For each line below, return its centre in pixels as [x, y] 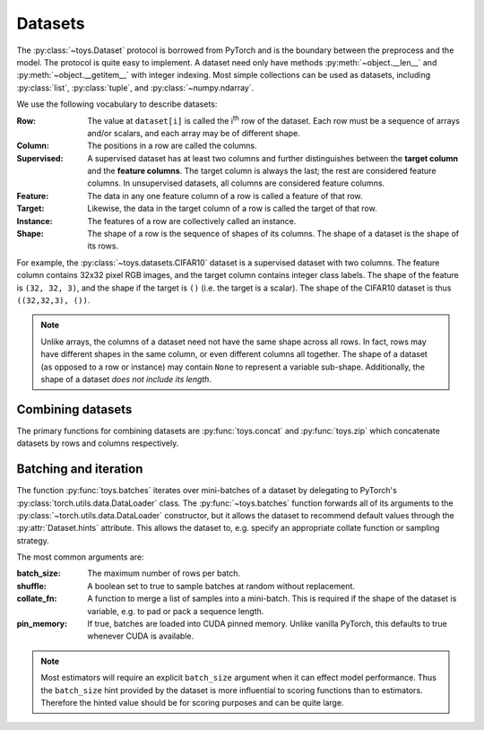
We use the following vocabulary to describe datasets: [117, 104]
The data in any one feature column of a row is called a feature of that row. [225, 196]
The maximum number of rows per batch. [164, 573]
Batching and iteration [80, 469]
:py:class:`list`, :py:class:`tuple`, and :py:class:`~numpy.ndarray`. [135, 87]
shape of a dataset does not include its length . [126, 379]
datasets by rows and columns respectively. [98, 443]
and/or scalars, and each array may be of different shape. [194, 133]
